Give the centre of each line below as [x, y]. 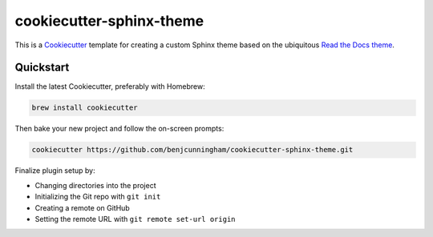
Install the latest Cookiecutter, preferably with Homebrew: [110, 86]
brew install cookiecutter [85, 108]
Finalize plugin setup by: [55, 171]
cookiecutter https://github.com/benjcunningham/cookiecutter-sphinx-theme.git [192, 150]
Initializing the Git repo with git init [98, 197]
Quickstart [42, 68]
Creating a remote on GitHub [82, 207]
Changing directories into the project [95, 185]
